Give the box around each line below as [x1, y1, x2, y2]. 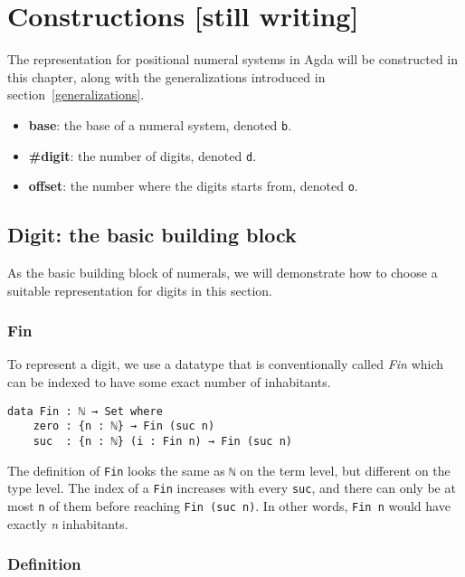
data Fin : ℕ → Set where [7, 404, 163, 418]
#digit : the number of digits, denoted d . [28, 146, 257, 165]
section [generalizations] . [7, 85, 145, 104]
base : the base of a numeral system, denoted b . [28, 115, 292, 134]
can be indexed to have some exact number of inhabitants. [7, 373, 331, 392]
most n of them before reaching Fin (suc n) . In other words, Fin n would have [7, 496, 451, 515]
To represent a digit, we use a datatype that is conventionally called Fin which [7, 355, 444, 374]
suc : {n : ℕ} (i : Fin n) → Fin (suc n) [33, 434, 292, 448]
